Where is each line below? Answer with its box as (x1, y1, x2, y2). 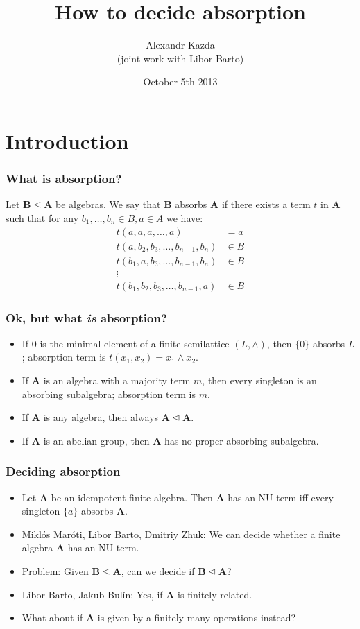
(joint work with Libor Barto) (117, 51, 244, 65)
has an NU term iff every (228, 490, 334, 504)
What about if (22, 610, 83, 625)
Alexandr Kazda (146, 37, 215, 52)
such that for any (6, 210, 79, 225)
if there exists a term (221, 197, 311, 212)
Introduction (6, 126, 129, 155)
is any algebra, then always (43, 410, 159, 424)
